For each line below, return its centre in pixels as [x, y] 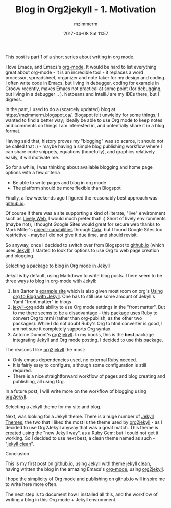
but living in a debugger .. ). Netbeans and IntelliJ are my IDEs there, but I [82, 94]
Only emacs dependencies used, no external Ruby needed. [75, 360]
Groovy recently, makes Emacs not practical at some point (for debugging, [83, 89]
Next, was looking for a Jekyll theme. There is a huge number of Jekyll [80, 416]
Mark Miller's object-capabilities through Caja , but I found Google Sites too [84, 229]
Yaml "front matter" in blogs [42, 302]
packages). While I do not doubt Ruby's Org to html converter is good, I [88, 323]
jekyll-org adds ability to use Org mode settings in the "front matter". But [89, 307]
